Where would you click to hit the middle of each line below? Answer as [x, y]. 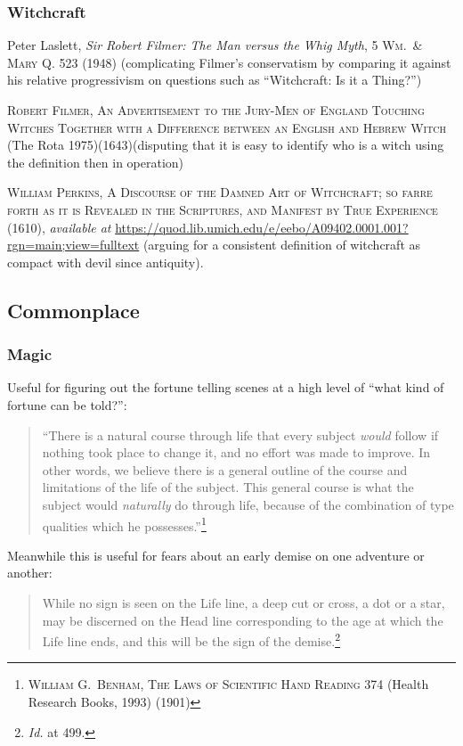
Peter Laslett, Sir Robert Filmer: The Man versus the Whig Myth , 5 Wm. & [215, 45]
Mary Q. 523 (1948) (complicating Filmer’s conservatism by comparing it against [229, 62]
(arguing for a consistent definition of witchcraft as [282, 245]
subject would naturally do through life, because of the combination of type [248, 504]
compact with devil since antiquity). [106, 262]
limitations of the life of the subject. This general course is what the [228, 487]
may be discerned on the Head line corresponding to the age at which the [243, 620]
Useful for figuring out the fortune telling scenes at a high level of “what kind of [226, 387]
